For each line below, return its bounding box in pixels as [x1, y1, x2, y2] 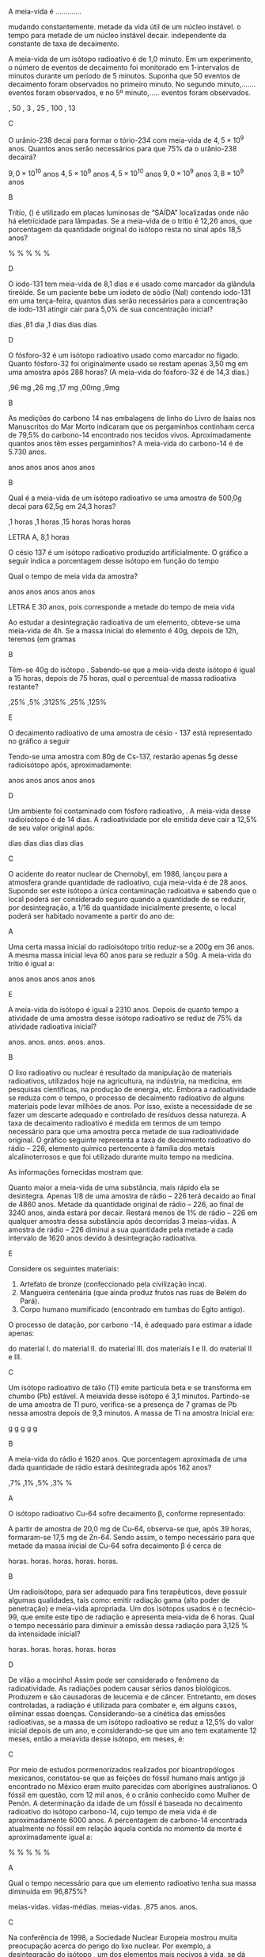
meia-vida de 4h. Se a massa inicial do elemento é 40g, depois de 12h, [8, 626, 239, 636]
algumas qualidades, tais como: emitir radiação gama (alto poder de [8, 1596, 230, 1605]
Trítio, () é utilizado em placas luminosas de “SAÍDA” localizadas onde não [8, 208, 249, 217]
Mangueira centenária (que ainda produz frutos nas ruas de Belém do [19, 1288, 247, 1298]
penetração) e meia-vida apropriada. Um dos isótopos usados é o [8, 1604, 223, 1614]
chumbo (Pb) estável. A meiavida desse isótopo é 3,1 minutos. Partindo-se [8, 1391, 251, 1401]
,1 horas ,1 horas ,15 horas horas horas [8, 517, 131, 526]
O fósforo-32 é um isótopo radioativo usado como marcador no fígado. [8, 350, 240, 360]
